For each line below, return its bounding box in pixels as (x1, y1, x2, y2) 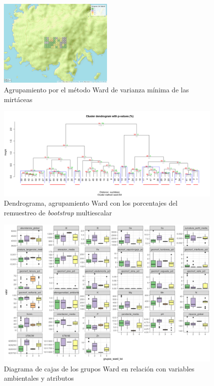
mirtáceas (4, 94, 33, 104)
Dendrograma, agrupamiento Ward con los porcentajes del (4, 198, 178, 208)
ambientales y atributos (4, 373, 74, 383)
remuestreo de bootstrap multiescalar (4, 207, 112, 217)
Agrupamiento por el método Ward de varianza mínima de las (4, 85, 189, 94)
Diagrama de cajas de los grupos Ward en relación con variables (4, 363, 195, 373)
